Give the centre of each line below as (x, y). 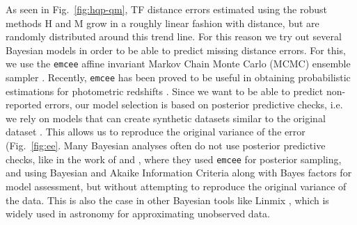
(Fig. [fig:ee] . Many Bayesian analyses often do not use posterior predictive (166, 145)
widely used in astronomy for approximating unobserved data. (138, 214)
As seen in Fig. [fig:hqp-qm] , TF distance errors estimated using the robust (166, 9)
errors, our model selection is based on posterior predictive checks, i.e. (194, 105)
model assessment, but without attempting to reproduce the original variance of (176, 186)
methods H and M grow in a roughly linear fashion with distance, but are (162, 23)
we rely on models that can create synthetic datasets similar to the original (166, 118)
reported (24, 105)
